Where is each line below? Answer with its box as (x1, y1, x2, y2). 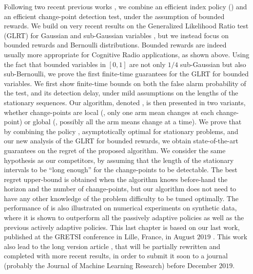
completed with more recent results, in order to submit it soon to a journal (4, 251, 228, 261)
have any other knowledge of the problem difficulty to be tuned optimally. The (4, 193, 239, 203)
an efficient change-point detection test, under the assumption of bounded (4, 11, 225, 21)
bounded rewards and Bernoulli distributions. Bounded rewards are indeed (4, 40, 227, 50)
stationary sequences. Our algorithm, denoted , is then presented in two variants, (4, 97, 246, 107)
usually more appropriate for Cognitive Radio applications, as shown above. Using (4, 49, 250, 59)
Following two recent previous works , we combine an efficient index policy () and (4, 1, 247, 11)
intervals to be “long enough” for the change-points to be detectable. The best (4, 164, 238, 175)
